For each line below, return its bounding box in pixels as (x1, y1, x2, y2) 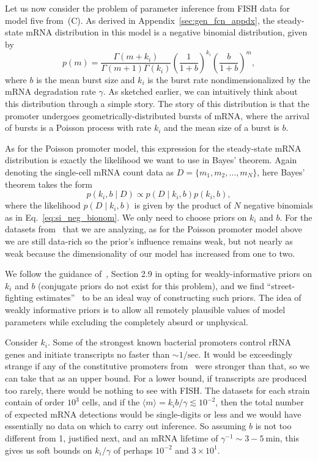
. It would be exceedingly (198, 347, 293, 360)
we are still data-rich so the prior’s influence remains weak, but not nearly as (5, 235, 293, 247)
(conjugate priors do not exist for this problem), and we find (38, 279, 264, 292)
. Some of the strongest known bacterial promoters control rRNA (47, 336, 292, 349)
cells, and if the (82, 396, 140, 408)
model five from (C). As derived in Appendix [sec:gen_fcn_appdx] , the (5, 13, 275, 26)
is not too (255, 419, 292, 432)
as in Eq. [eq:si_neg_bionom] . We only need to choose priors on (5, 210, 247, 223)
